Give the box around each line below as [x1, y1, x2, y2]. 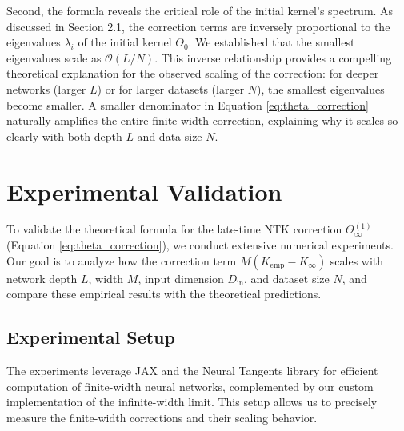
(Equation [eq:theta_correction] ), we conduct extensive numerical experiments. [6, 237, 394, 253]
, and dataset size [244, 269, 330, 286]
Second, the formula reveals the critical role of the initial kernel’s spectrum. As [6, 2, 394, 18]
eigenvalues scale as [6, 49, 102, 66]
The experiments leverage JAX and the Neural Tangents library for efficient [6, 362, 378, 379]
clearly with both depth [6, 127, 122, 144]
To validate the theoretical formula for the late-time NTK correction [6, 221, 342, 237]
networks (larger [6, 80, 86, 97]
